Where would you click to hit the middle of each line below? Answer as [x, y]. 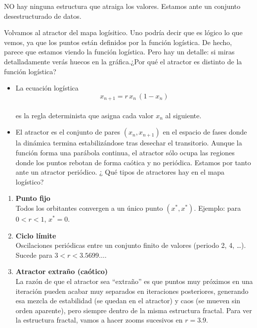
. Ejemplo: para [217, 208]
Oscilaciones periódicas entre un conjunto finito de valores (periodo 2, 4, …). [131, 245]
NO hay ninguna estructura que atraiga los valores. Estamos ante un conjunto [122, 6]
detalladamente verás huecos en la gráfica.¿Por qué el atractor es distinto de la [123, 61]
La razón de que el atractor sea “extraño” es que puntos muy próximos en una [134, 281]
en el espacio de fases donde [205, 132]
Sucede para [34, 255]
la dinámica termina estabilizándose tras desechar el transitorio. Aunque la [129, 143]
